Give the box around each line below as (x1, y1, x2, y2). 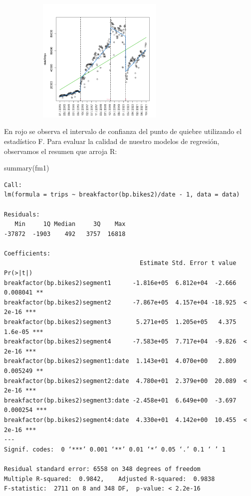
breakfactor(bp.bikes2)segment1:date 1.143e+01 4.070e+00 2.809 (4, 357, 237, 365)
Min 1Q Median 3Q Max (14, 220, 126, 228)
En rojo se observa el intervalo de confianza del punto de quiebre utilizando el (4, 126, 242, 136)
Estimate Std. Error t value (140, 259, 237, 267)
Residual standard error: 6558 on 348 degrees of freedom (4, 465, 201, 472)
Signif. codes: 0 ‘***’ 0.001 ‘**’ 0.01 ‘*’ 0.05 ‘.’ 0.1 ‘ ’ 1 (4, 445, 226, 453)
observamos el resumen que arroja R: (4, 145, 117, 156)
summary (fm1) (4, 162, 49, 173)
